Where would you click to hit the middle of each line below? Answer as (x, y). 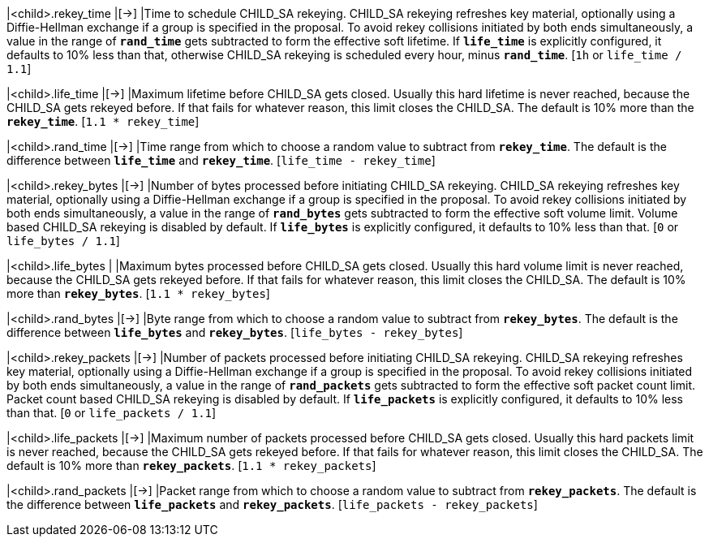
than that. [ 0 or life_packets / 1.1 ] (112, 413)
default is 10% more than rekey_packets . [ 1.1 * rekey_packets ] (191, 465)
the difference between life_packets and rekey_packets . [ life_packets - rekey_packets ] (272, 504)
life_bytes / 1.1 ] (63, 241)
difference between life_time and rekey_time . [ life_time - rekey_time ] (221, 160)
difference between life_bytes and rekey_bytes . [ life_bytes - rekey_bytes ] (235, 332)
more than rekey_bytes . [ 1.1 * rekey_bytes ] (138, 293)
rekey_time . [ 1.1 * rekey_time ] (103, 121)
